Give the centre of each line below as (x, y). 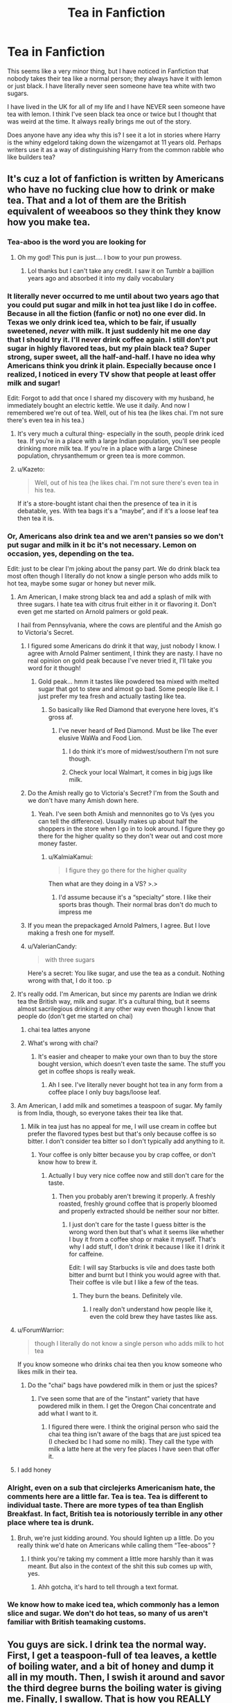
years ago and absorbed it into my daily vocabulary (101, 278)
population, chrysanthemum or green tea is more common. (101, 456)
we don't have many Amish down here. (83, 801)
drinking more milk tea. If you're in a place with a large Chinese (107, 448)
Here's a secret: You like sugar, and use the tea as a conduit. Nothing (126, 973)
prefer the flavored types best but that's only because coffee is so (122, 1134)
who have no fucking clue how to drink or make (111, 190)
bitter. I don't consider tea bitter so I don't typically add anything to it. (126, 1141)
